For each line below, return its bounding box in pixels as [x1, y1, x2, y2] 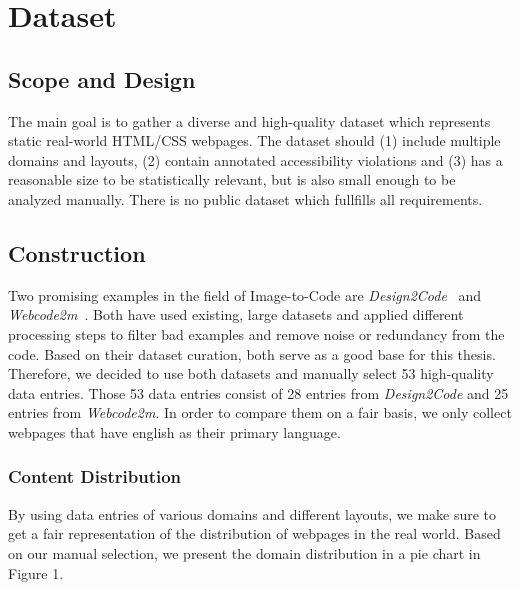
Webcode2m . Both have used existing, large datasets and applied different [8, 304, 464, 325]
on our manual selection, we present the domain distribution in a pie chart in [8, 542, 481, 563]
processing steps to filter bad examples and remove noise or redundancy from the [8, 323, 505, 344]
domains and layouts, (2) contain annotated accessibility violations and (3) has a [8, 149, 503, 170]
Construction [8, 237, 146, 268]
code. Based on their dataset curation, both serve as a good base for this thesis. [8, 343, 496, 364]
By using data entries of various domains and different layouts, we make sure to [8, 503, 497, 524]
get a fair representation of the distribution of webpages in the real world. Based [8, 523, 501, 544]
